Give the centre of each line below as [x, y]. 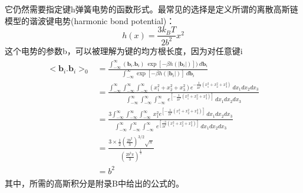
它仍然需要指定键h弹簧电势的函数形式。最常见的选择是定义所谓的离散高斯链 [151, 9]
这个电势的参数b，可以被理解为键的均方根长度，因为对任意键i [124, 50]
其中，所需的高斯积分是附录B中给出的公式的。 [94, 183]
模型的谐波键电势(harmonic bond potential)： [90, 20]
